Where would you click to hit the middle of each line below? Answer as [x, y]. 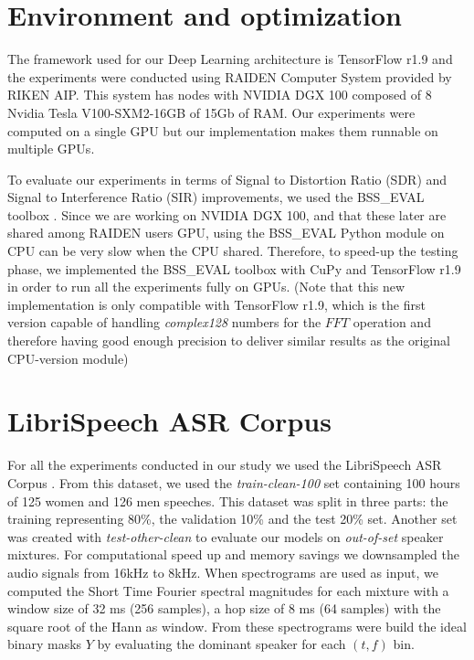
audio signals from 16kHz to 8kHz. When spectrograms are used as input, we [223, 572]
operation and [392, 322]
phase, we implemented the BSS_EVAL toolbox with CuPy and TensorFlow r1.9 [234, 268]
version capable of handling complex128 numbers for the [164, 322]
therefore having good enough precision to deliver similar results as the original [229, 341]
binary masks [45, 644]
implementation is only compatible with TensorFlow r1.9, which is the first [216, 304]
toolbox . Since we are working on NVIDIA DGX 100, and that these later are [227, 214]
